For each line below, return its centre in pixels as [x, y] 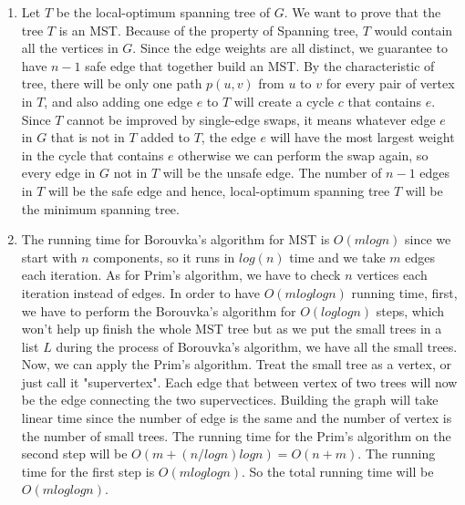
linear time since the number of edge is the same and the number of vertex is [237, 418]
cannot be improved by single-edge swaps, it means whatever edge [251, 119]
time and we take [337, 257]
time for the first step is [88, 471]
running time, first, [404, 292]
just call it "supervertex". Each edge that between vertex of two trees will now [239, 381]
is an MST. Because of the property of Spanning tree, [208, 30]
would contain [413, 30]
